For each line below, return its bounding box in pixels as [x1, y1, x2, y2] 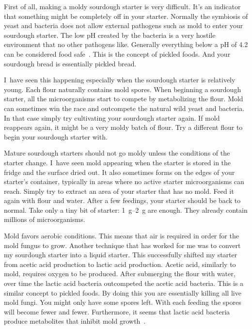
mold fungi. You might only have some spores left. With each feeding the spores [4, 297, 241, 307]
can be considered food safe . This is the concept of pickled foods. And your [4, 48, 231, 59]
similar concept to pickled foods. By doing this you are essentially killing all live [4, 287, 241, 298]
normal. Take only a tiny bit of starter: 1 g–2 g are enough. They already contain [4, 204, 248, 215]
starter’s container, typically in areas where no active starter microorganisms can [4, 176, 244, 187]
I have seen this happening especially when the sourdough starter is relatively [4, 75, 236, 85]
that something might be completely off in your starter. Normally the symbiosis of [4, 11, 248, 21]
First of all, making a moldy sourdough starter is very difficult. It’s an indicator [4, 1, 241, 11]
